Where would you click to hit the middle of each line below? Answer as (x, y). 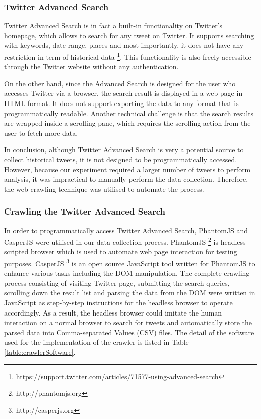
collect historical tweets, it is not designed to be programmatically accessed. (121, 159)
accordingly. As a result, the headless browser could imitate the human (113, 312)
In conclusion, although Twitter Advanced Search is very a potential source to (124, 149)
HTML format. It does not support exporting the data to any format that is (121, 103)
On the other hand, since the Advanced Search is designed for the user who (120, 83)
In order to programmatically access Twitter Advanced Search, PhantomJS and (126, 230)
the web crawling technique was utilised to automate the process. (104, 189)
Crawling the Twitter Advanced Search (85, 211)
